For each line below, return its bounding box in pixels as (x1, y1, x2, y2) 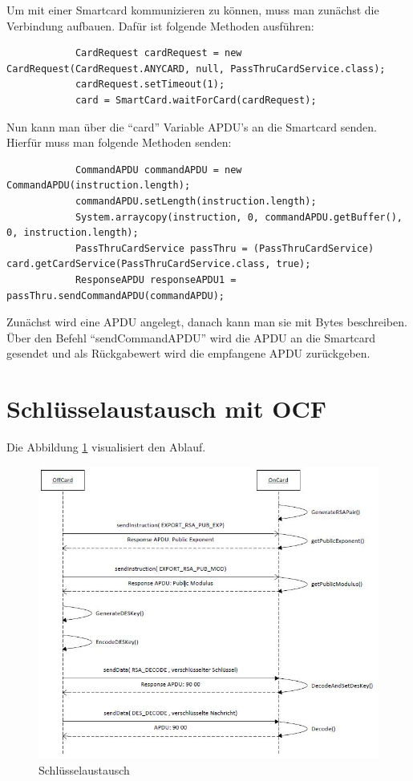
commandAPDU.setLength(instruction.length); (75, 195, 317, 207)
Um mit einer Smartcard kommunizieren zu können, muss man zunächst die (6, 2, 379, 18)
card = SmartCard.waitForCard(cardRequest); (75, 94, 317, 106)
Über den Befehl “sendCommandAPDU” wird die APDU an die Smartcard (6, 329, 376, 346)
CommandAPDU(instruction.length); (6, 180, 191, 192)
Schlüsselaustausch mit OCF (6, 392, 326, 425)
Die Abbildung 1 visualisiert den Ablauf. (6, 439, 206, 455)
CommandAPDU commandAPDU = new (75, 164, 242, 176)
